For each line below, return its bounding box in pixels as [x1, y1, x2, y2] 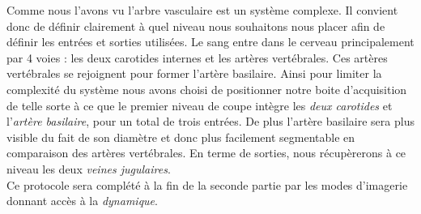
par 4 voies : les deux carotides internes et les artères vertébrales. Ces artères [6, 49, 388, 66]
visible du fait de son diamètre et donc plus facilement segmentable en [6, 128, 355, 145]
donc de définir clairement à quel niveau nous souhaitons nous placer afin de [6, 17, 385, 34]
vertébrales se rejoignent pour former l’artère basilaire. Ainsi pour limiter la [6, 65, 382, 82]
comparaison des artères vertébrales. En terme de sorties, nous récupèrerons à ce [6, 144, 406, 161]
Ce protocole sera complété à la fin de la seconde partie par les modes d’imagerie [6, 176, 408, 193]
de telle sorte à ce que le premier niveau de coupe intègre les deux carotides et [6, 96, 393, 113]
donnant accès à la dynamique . [6, 192, 158, 209]
